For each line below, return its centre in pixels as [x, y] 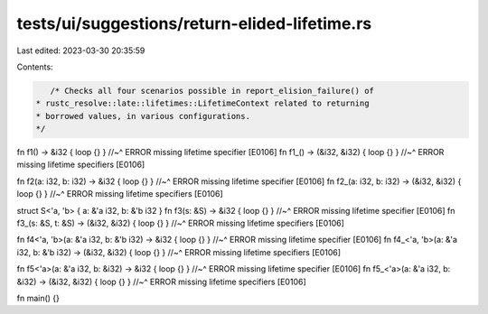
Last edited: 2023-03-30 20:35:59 [81, 51]
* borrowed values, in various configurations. [143, 116]
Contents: [35, 67]
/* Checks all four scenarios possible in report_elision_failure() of [212, 91]
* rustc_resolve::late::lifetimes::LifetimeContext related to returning [202, 103]
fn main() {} [38, 298]
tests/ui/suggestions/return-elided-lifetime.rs [194, 23]
